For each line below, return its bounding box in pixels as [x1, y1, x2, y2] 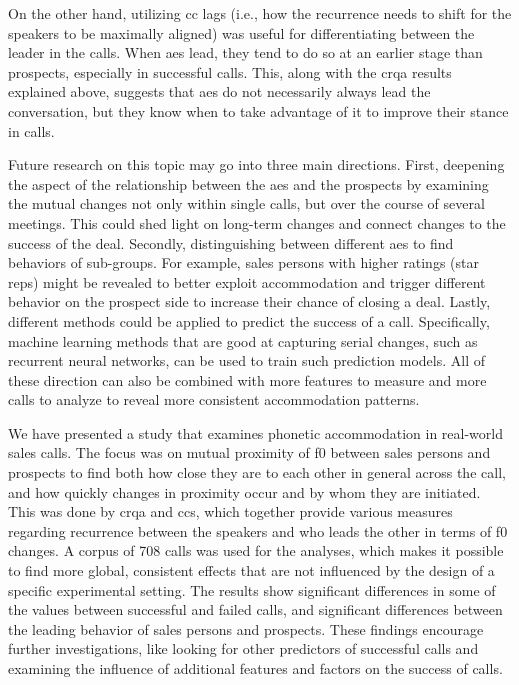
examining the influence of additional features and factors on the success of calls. [8, 658, 503, 678]
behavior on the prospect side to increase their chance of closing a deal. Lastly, [8, 291, 491, 312]
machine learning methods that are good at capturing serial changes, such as [8, 330, 478, 351]
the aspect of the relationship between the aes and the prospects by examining [8, 173, 489, 194]
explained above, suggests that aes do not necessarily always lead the [8, 81, 431, 102]
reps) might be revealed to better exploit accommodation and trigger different [8, 271, 486, 292]
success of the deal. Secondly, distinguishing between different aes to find [8, 232, 454, 253]
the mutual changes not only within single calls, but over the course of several [8, 193, 485, 214]
